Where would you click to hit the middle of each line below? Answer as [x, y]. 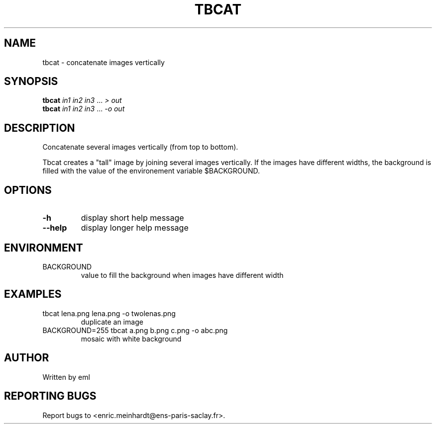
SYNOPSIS [31, 82]
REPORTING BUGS [50, 396]
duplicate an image [112, 322]
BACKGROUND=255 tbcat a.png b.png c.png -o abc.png [135, 330]
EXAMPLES [33, 294]
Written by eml [66, 377]
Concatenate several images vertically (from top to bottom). [140, 147]
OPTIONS [28, 190]
